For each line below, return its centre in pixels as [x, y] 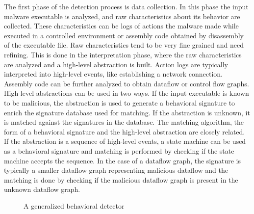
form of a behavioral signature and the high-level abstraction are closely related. [125, 131]
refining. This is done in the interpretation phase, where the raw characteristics [123, 54]
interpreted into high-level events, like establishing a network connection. [114, 74]
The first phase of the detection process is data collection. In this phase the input [126, 6]
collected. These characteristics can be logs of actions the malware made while [121, 26]
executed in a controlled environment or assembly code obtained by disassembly [124, 35]
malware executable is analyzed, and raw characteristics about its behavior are [122, 16]
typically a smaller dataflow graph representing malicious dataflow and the [116, 170]
